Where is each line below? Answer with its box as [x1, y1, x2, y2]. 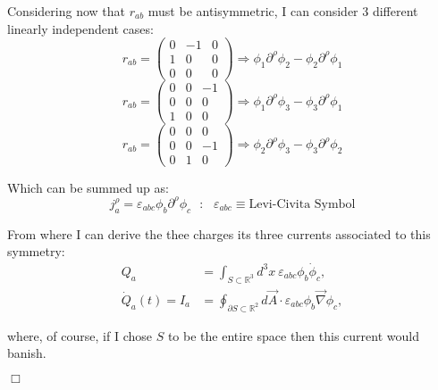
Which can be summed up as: [7, 178, 169, 196]
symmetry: [7, 242, 65, 261]
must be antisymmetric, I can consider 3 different [147, 2, 418, 20]
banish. [7, 344, 46, 362]
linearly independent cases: [7, 19, 154, 37]
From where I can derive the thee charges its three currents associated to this [7, 224, 431, 243]
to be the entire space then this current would [167, 326, 419, 344]
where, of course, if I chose [7, 326, 152, 344]
